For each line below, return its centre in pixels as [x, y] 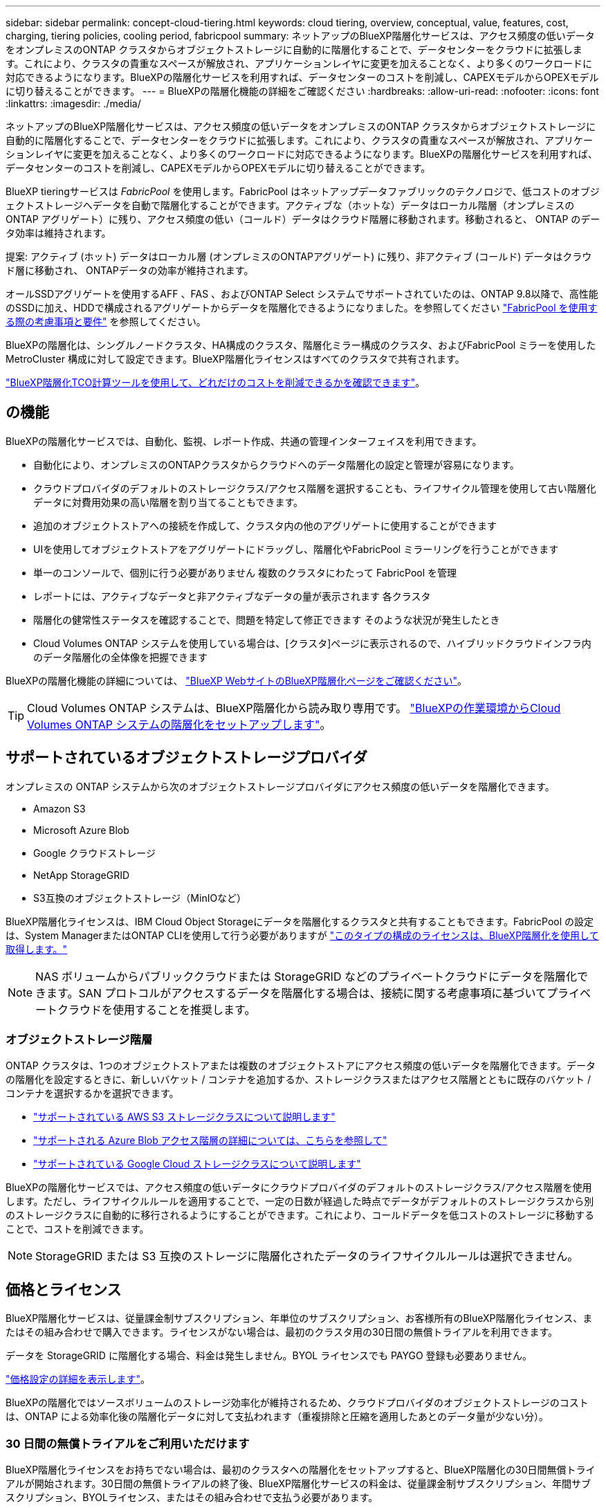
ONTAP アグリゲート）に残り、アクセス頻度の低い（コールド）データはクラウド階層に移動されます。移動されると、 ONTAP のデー [303, 219]
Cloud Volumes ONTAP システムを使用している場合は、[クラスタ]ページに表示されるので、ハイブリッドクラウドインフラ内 [312, 643]
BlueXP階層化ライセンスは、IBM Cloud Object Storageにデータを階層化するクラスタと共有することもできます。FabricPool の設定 [300, 921]
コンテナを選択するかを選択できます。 [92, 1093]
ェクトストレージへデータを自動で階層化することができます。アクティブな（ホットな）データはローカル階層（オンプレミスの [290, 205]
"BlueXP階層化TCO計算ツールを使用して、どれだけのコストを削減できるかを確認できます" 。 [215, 382]
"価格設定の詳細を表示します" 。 [78, 1379]
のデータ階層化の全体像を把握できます [120, 657]
